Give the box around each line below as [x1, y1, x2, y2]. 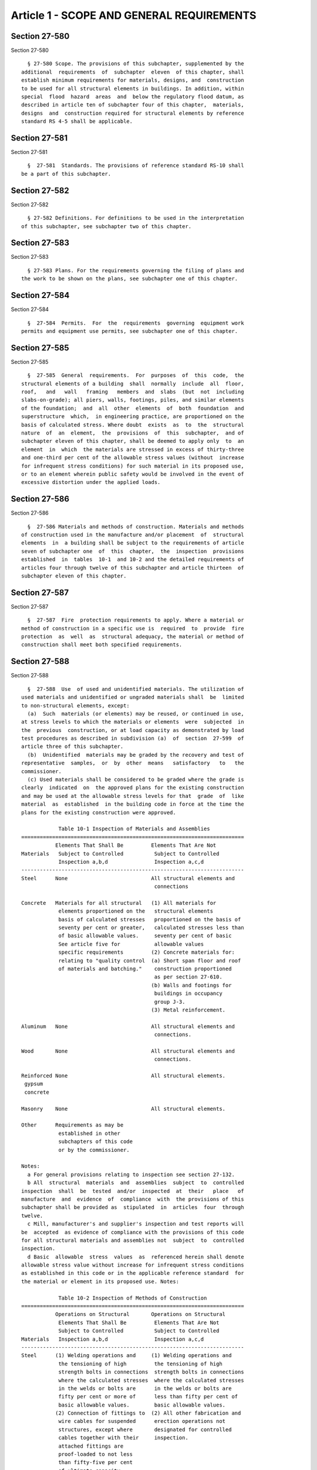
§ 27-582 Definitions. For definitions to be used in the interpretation [27, 215, 244, 222]
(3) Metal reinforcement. [151, 1006, 226, 1013]
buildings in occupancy [154, 990, 222, 997]
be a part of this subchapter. [21, 171, 112, 177]
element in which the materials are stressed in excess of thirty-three [21, 446, 244, 453]
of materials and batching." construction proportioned [58, 965, 232, 972]
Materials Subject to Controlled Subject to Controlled [21, 850, 220, 857]
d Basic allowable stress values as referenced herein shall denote [27, 1253, 244, 1260]
